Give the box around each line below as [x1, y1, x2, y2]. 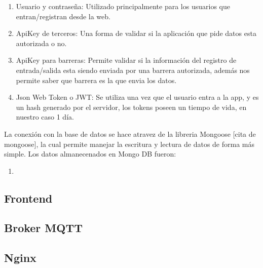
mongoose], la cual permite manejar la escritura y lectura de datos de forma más [4, 138, 255, 149]
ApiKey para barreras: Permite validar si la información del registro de [16, 55, 237, 65]
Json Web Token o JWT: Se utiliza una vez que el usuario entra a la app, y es [16, 92, 259, 102]
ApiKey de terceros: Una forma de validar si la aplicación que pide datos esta [16, 28, 256, 39]
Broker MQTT [4, 220, 83, 236]
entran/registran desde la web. [16, 11, 110, 21]
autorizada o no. [16, 37, 67, 48]
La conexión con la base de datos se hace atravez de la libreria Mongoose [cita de [4, 128, 256, 139]
